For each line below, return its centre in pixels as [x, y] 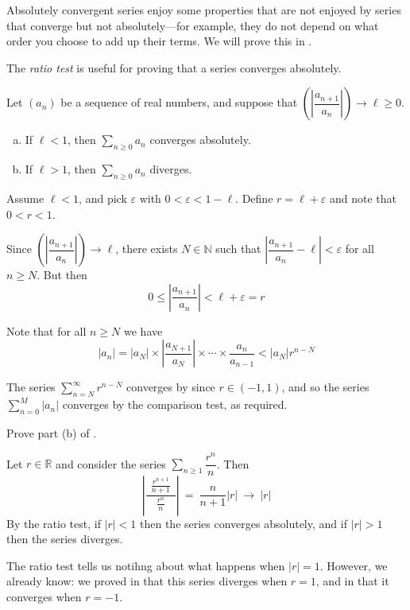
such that [238, 249]
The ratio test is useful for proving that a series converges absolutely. [174, 67]
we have [143, 330]
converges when [44, 597]
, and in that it [352, 581]
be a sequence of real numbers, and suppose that [179, 102]
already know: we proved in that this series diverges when [147, 581]
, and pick [103, 198]
